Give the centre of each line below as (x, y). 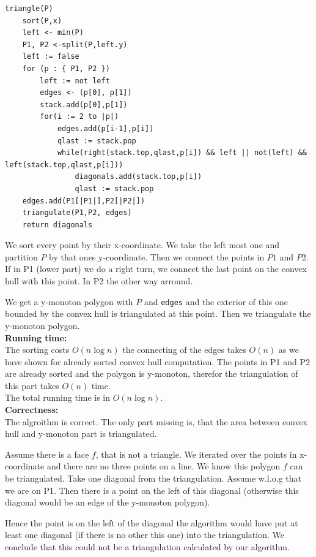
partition (21, 256)
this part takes (32, 385)
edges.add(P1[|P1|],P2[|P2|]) (84, 201)
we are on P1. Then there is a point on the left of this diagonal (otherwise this (152, 490)
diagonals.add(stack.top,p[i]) (138, 177)
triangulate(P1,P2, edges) (77, 213)
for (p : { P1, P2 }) (66, 68)
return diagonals (57, 225)
